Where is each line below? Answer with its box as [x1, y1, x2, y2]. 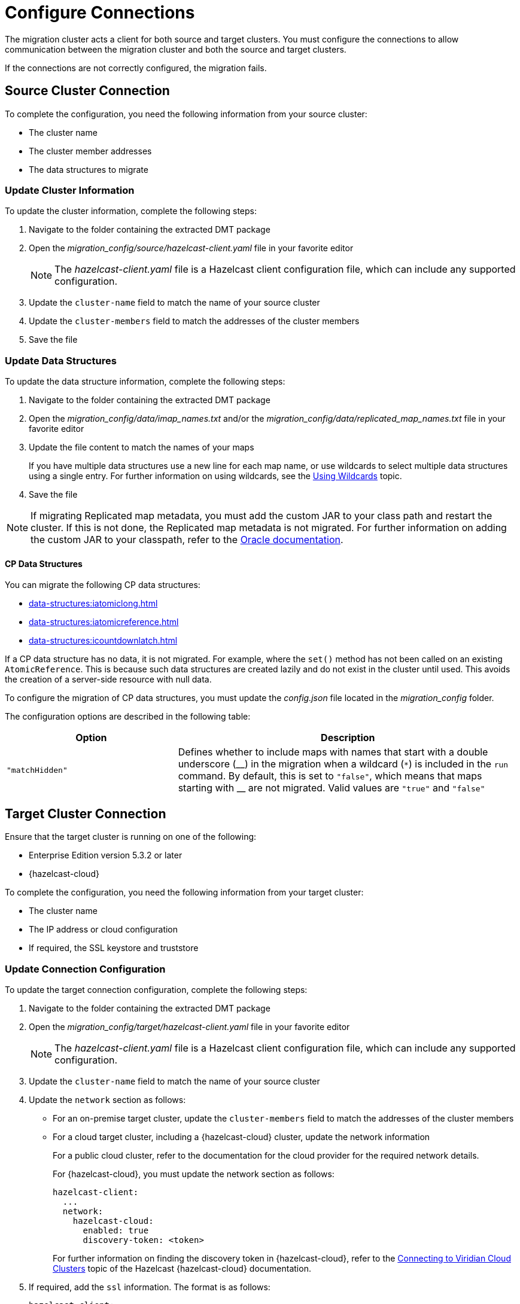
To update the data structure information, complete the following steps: [5, 376, 285, 387]
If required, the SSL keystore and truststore [29, 943, 199, 953]
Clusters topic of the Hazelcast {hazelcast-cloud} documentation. [53, 1263, 311, 1273]
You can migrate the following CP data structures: [5, 580, 200, 590]
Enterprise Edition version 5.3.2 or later [29, 850, 183, 861]
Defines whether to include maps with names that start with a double [178, 746, 488, 758]
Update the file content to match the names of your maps [29, 442, 254, 453]
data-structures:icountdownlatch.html [29, 635, 178, 646]
